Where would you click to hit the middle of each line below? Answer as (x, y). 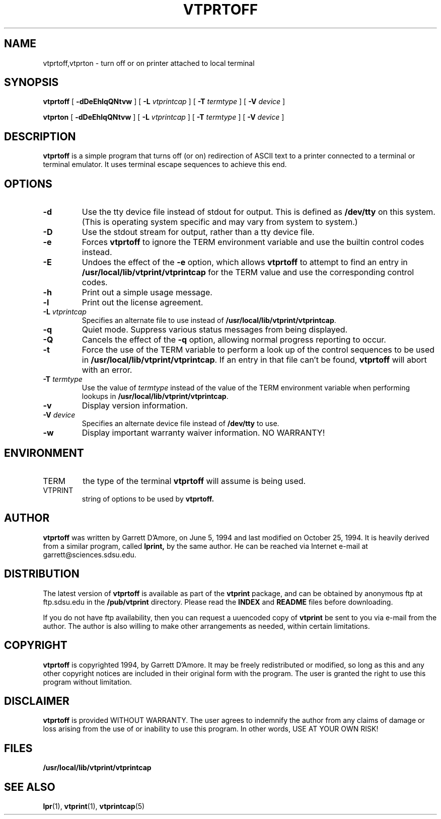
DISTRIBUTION (42, 574)
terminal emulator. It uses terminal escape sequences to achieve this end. (165, 165)
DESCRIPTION (40, 136)
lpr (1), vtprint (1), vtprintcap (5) (94, 806)
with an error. (107, 370)
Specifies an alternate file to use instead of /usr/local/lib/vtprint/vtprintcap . (209, 320)
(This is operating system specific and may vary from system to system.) (220, 222)
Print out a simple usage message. (147, 293)
